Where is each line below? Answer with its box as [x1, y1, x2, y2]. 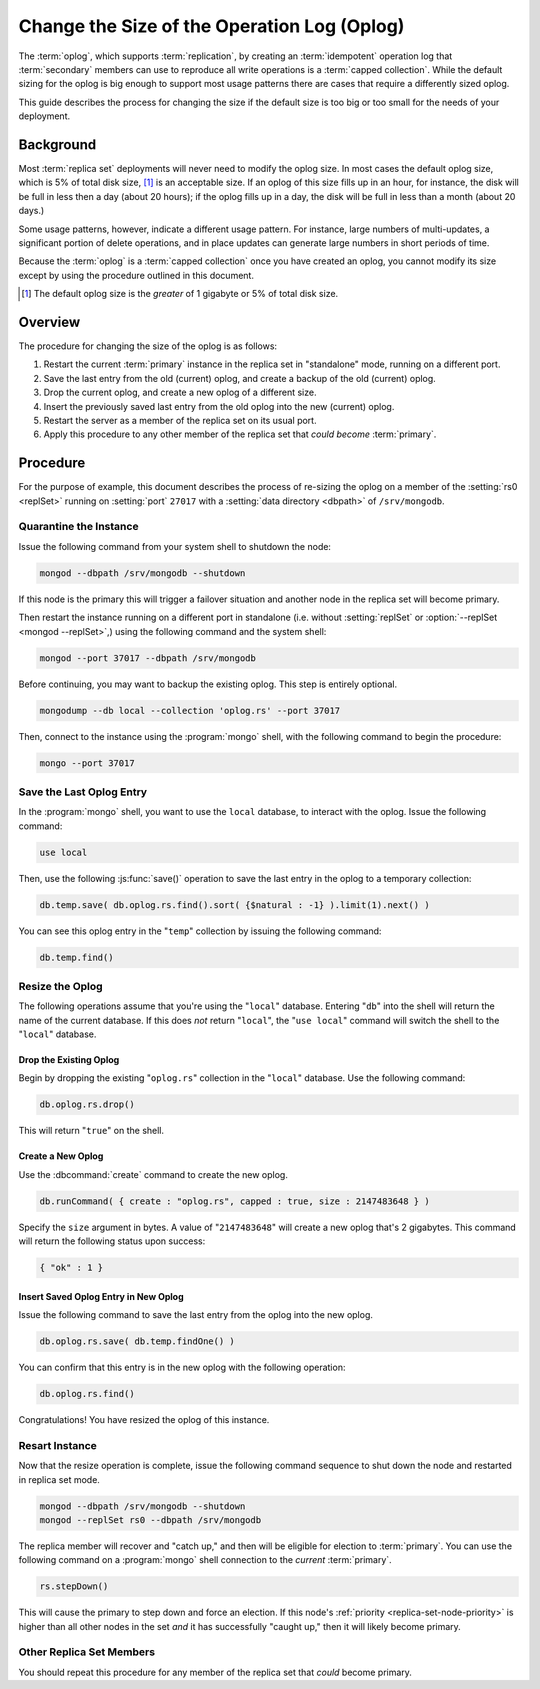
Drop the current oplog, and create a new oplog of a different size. [43, 386, 317, 399]
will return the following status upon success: [18, 1235, 206, 1247]
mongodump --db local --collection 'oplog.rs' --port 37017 [39, 705, 341, 716]
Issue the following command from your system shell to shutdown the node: [18, 540, 332, 552]
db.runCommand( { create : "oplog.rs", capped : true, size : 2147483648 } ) [39, 1195, 430, 1207]
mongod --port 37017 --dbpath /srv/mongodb [39, 652, 257, 664]
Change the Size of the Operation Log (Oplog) [18, 15, 405, 37]
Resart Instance [18, 1438, 97, 1452]
